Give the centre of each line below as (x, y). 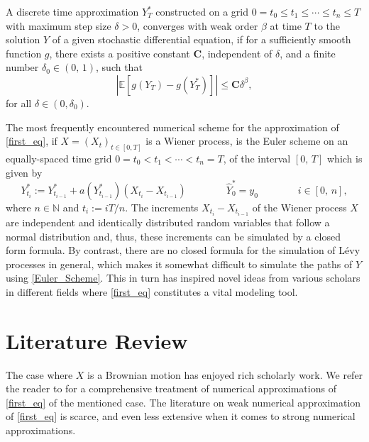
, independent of (237, 53)
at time (286, 25)
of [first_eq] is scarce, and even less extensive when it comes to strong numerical (181, 416)
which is (345, 159)
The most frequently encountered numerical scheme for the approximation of (172, 127)
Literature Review (97, 340)
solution (23, 39)
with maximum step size (59, 25)
